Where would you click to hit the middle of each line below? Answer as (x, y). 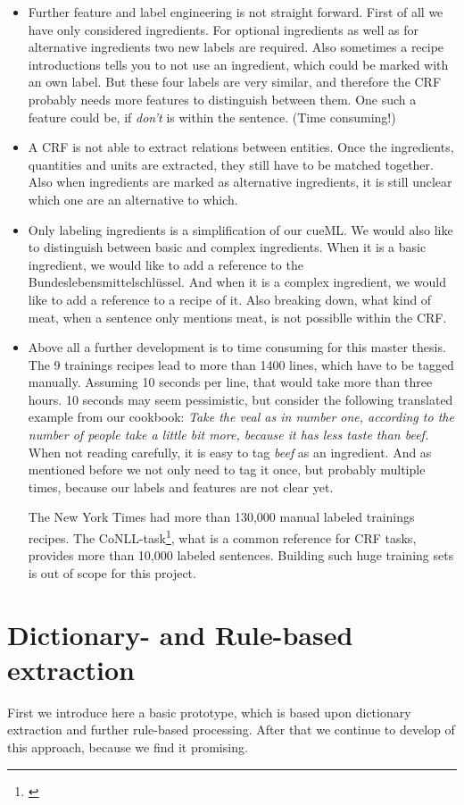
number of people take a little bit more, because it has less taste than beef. (228, 435)
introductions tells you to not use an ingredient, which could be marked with (238, 64)
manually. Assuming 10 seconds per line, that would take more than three (230, 382)
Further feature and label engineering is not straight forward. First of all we (236, 12)
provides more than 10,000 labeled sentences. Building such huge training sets (241, 555)
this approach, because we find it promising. (128, 746)
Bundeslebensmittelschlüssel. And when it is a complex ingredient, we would (237, 282)
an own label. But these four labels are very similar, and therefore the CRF (235, 82)
